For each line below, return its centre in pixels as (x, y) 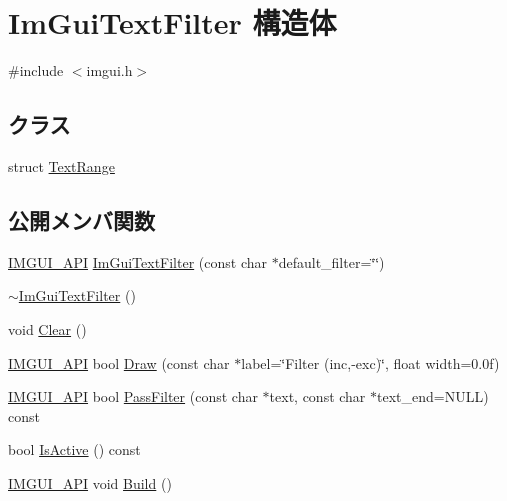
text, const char (317, 396)
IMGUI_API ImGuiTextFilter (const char (137, 261)
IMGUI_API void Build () (90, 482)
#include (36, 70)
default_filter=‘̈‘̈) (331, 261)
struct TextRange (61, 165)
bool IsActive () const (74, 449)
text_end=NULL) (433, 396)
